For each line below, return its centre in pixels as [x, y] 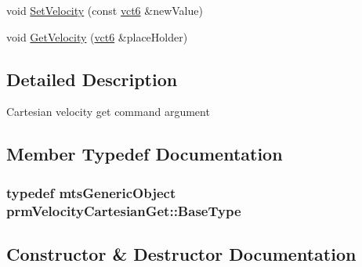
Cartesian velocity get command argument [108, 112]
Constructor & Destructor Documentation [181, 253]
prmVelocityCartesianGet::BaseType [124, 210]
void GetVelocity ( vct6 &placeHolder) [97, 36]
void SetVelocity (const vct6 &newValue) [105, 10]
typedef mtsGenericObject [91, 192]
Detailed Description [92, 79]
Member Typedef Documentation [145, 154]
